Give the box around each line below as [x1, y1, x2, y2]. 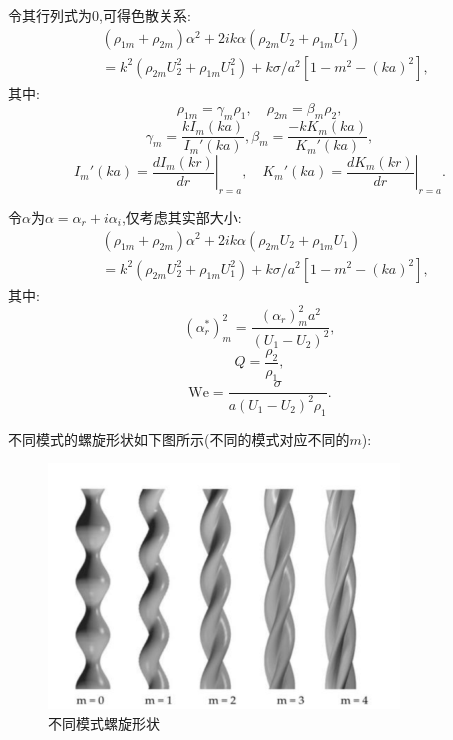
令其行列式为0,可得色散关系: [8, 5, 191, 25]
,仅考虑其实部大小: [121, 206, 242, 227]
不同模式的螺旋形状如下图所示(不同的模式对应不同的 [8, 428, 350, 449]
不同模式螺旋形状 [48, 712, 160, 733]
